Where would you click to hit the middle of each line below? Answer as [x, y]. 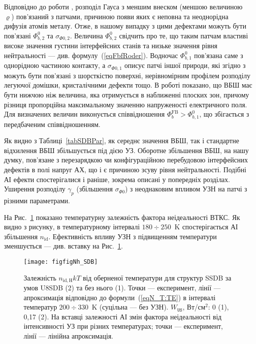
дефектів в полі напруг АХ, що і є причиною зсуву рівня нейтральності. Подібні [125, 169]
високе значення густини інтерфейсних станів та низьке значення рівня [111, 46]
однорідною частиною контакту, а [55, 65]
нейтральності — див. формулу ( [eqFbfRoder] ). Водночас [91, 55]
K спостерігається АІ [206, 227]
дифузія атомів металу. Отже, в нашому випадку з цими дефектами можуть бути [125, 26]
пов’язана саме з [219, 55]
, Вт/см [194, 307]
